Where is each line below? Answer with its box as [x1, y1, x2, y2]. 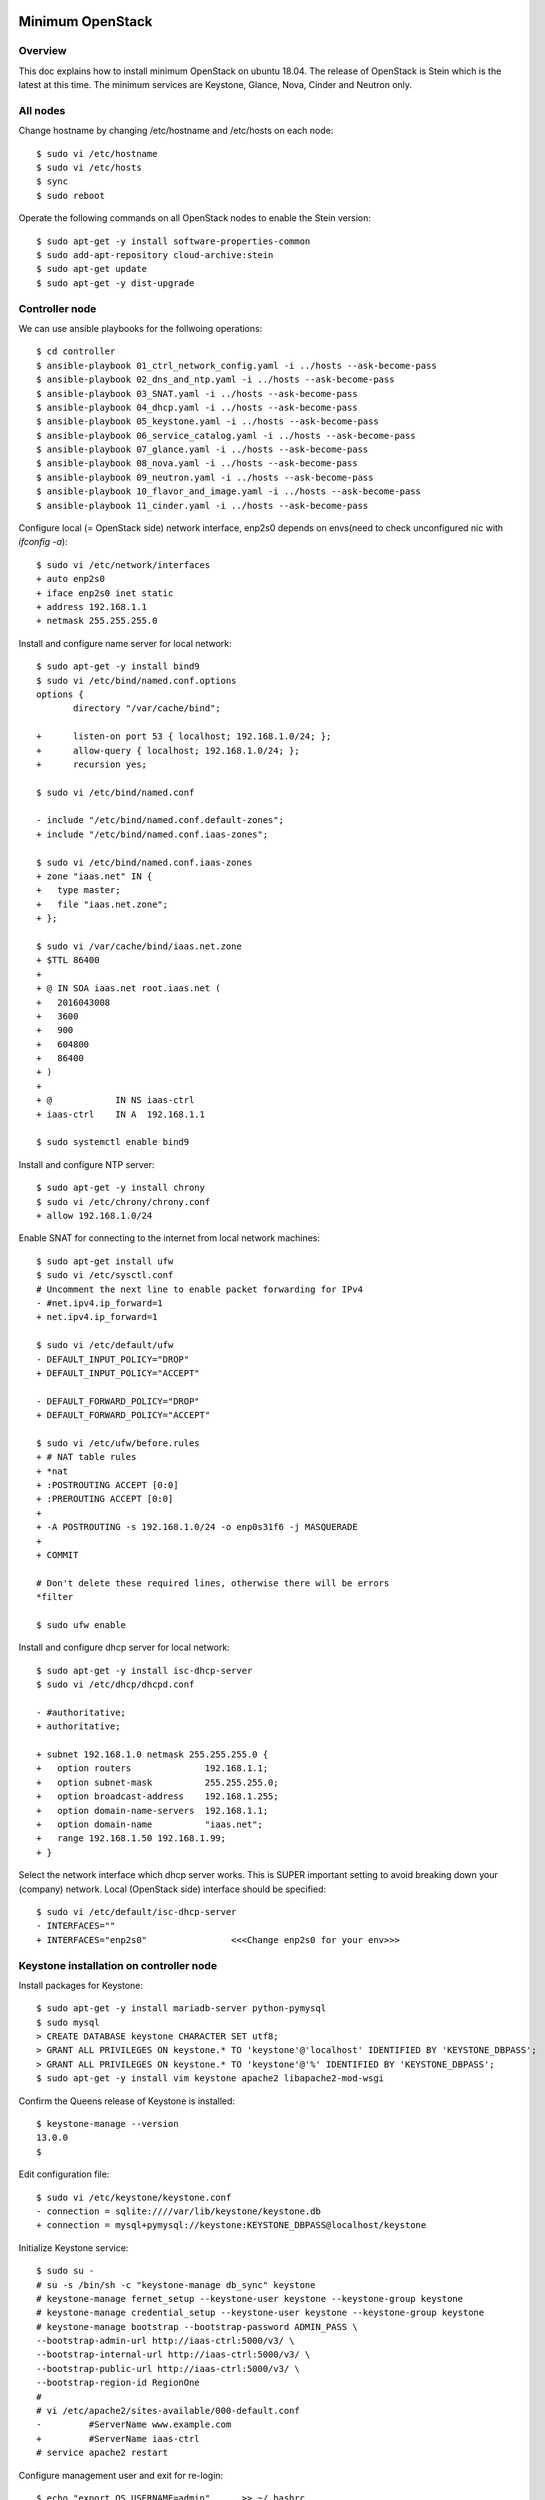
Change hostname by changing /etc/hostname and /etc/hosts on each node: [18, 125, 334, 137]
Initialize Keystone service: [18, 2241, 129, 2254]
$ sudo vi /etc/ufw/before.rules [36, 1437, 200, 1449]
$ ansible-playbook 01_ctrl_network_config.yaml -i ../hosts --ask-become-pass [36, 360, 437, 371]
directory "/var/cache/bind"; [73, 703, 222, 714]
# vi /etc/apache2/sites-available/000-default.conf [36, 2405, 300, 2417]
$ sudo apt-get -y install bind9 [36, 661, 200, 672]
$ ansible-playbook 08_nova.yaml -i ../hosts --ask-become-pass [36, 458, 359, 469]
